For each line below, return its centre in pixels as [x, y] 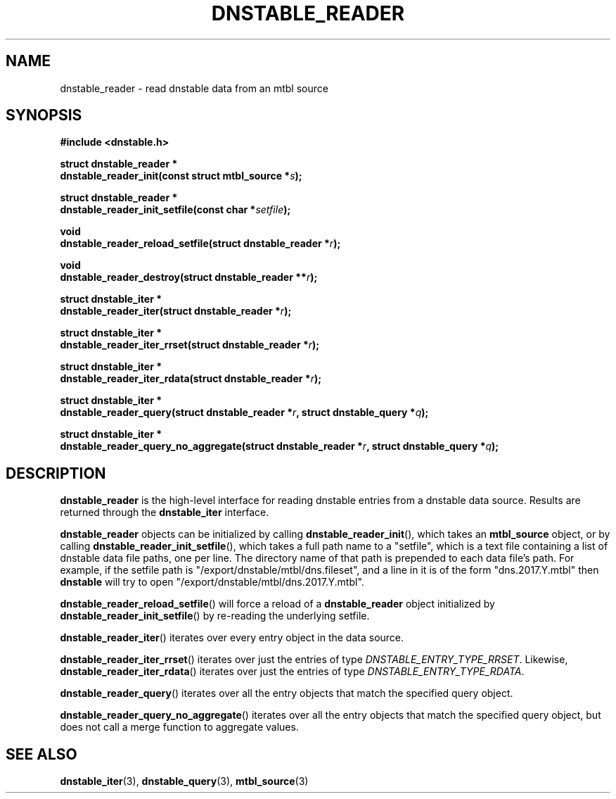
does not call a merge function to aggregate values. [179, 727]
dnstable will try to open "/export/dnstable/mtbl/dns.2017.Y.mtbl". [212, 582]
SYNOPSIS [44, 115]
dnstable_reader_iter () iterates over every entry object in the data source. [232, 638]
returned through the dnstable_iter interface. [165, 512]
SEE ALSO [41, 754]
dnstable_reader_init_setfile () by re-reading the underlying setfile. [215, 616]
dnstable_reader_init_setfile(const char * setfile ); [175, 210]
